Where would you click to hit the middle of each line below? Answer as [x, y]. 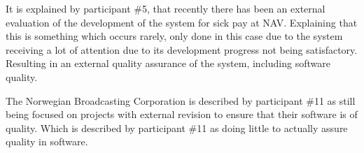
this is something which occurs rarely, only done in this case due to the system [174, 36]
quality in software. [47, 141]
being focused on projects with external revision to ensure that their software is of [182, 114]
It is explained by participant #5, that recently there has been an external [166, 8]
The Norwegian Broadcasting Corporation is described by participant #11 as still [181, 100]
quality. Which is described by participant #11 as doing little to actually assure [177, 127]
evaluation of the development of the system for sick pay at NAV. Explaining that [182, 22]
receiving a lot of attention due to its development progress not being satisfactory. [182, 49]
